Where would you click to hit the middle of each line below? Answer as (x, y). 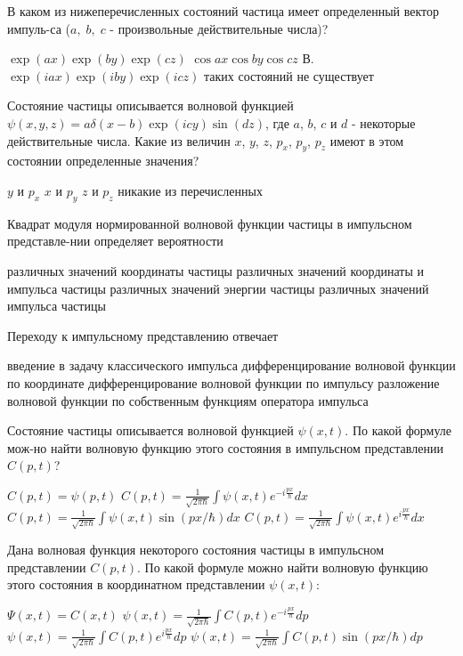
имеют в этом (367, 140)
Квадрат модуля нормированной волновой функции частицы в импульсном (210, 223)
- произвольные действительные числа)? (219, 28)
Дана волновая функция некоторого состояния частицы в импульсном (196, 550)
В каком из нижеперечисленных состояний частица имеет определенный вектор (223, 11)
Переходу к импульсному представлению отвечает (143, 335)
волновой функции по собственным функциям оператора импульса (188, 400)
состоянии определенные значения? (103, 161)
